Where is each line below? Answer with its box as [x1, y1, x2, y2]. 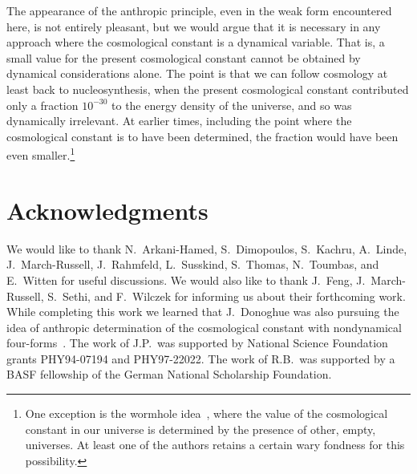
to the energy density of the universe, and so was [111, 96, 352, 113]
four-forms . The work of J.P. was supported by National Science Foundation [6, 334, 388, 351]
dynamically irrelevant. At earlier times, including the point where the [6, 112, 352, 129]
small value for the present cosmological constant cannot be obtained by [6, 49, 361, 66]
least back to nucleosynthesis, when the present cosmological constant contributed [6, 80, 409, 97]
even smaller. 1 [6, 144, 75, 163]
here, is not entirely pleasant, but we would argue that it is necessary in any [6, 18, 381, 34]
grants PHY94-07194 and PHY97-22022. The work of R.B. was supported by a [6, 350, 395, 367]
